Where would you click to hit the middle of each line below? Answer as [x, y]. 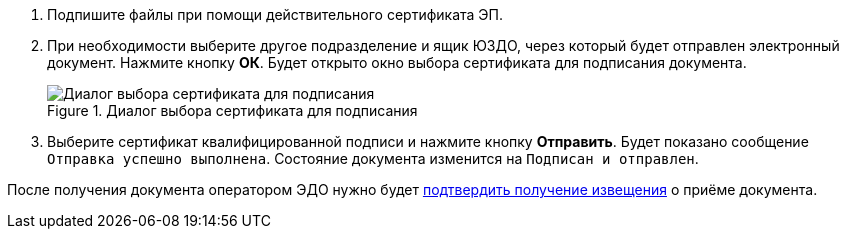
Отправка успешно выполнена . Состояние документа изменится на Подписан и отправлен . [373, 158]
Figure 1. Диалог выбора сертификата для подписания [232, 110]
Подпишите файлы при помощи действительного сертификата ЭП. [275, 14]
